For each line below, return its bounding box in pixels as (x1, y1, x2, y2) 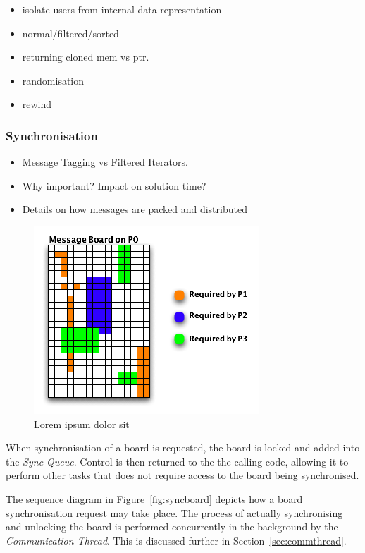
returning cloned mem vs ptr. (22, 49, 149, 64)
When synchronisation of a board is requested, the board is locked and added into (6, 440, 360, 455)
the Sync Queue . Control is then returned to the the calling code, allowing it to (6, 454, 349, 468)
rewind (22, 97, 52, 111)
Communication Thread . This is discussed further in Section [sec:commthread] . (6, 533, 347, 547)
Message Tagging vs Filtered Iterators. (22, 154, 188, 169)
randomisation (22, 73, 85, 87)
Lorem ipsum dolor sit (34, 416, 130, 431)
